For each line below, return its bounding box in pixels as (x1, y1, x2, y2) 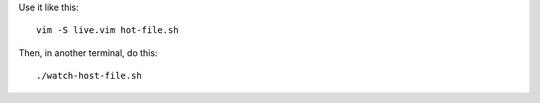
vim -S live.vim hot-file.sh (36, 25, 179, 36)
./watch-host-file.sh (36, 70, 142, 82)
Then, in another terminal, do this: (18, 46, 158, 59)
